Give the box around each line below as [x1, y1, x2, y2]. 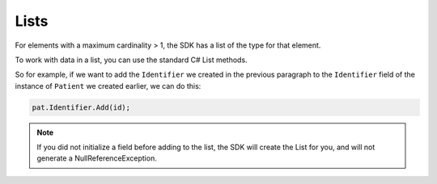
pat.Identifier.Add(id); [32, 102, 131, 112]
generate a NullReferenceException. [36, 153, 157, 163]
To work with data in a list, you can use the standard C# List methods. [15, 55, 248, 65]
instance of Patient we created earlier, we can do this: [15, 81, 202, 90]
